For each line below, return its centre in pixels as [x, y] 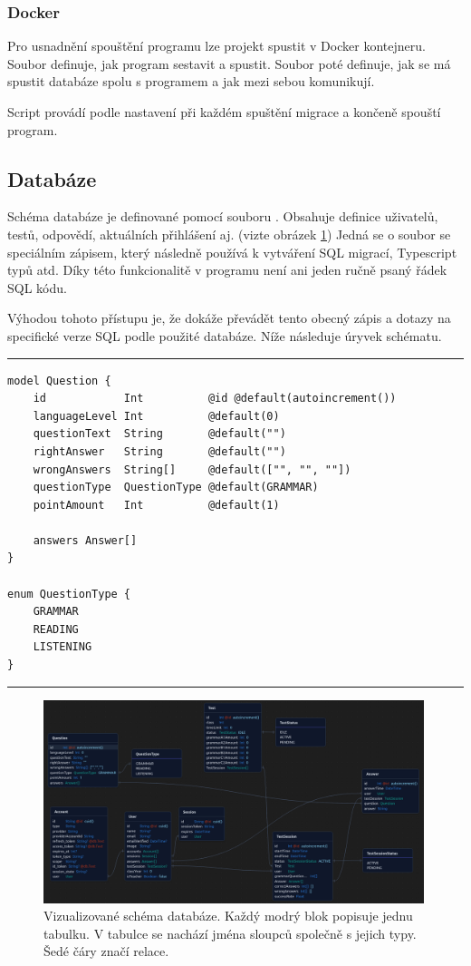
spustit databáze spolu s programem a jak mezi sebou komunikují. [191, 81]
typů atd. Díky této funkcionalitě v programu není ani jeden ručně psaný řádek [227, 270]
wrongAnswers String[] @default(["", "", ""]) [192, 469]
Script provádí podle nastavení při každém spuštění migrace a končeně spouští [224, 112]
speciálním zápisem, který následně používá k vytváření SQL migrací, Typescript [232, 252]
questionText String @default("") [159, 434]
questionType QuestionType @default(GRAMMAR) [176, 488]
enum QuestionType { [69, 594]
